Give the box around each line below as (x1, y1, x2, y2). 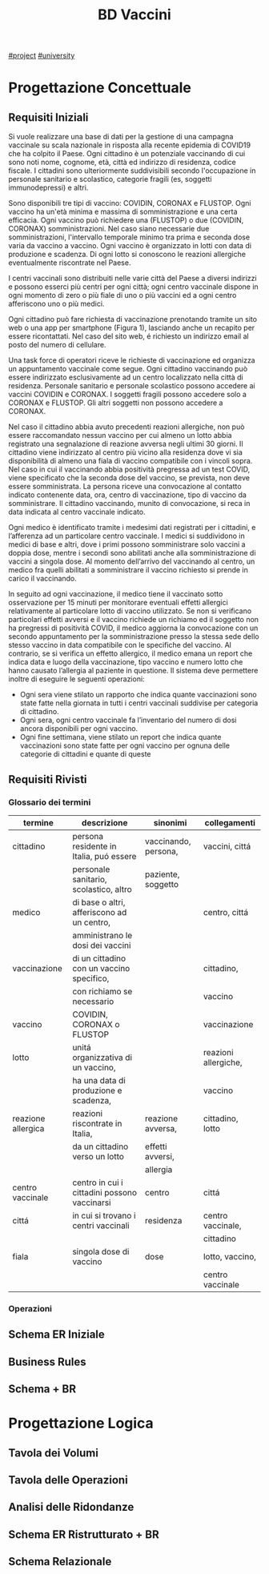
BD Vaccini (97, 6, 172, 24)
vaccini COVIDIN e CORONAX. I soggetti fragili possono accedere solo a (8, 390, 247, 400)
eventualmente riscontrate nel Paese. (8, 258, 131, 267)
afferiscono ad (71, 906, 127, 917)
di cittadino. (19, 707, 59, 717)
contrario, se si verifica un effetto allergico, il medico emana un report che (8, 648, 253, 658)
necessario (71, 995, 114, 1006)
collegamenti (204, 817, 256, 828)
